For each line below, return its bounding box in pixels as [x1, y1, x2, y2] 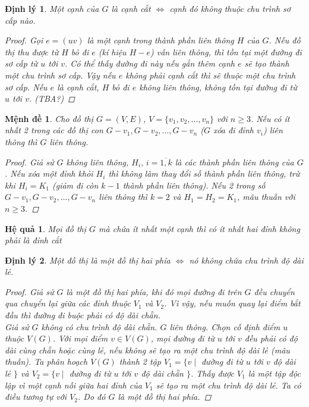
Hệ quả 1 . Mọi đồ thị [5, 222, 87, 234]
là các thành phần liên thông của [175, 155, 294, 168]
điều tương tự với [5, 390, 67, 403]
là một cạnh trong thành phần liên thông [87, 34, 234, 46]
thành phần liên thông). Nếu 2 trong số [122, 179, 266, 191]
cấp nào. [5, 14, 36, 26]
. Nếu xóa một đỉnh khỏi [5, 167, 93, 180]
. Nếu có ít [250, 112, 290, 124]
